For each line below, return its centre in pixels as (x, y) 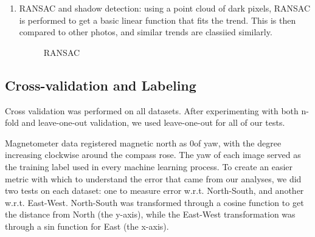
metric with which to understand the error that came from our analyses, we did (153, 178)
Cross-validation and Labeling (101, 85)
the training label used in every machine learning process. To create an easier (149, 166)
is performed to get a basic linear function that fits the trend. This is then (157, 20)
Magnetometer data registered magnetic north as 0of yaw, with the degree (143, 143)
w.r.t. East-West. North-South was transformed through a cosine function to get (154, 202)
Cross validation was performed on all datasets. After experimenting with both (152, 110)
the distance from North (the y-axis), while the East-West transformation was (150, 214)
